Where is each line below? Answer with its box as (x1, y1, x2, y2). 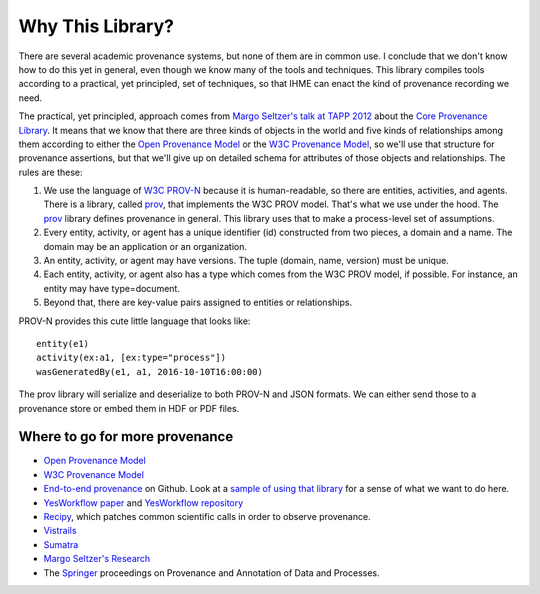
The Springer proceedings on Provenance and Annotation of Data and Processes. (43, 566, 380, 579)
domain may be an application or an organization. (43, 240, 247, 252)
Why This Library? (18, 15, 175, 37)
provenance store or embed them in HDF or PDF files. (18, 402, 240, 414)
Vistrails (43, 525, 77, 537)
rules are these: (18, 166, 84, 178)
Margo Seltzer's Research (43, 553, 151, 565)
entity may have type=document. (43, 282, 180, 294)
